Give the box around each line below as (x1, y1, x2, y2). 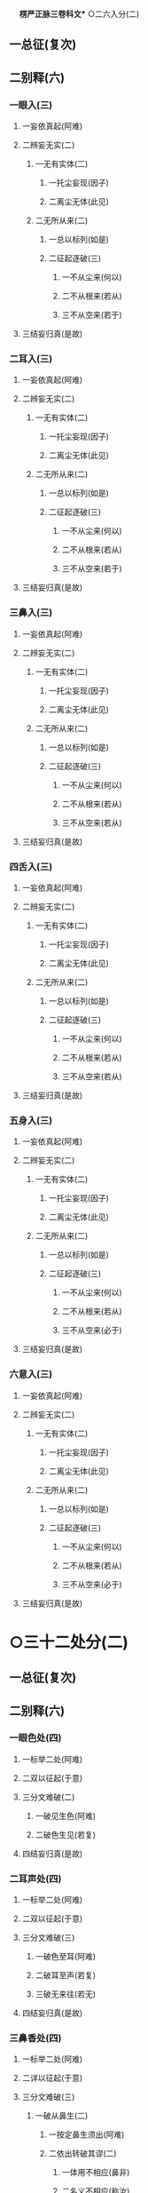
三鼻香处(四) (9, 2032, 62, 2045)
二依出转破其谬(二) (48, 2149, 117, 2159)
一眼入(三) (9, 99, 53, 111)
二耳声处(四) (9, 1872, 62, 1885)
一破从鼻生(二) (35, 2110, 89, 2121)
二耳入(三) (9, 353, 53, 365)
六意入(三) (9, 1368, 53, 1380)
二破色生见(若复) (35, 1829, 96, 1839)
